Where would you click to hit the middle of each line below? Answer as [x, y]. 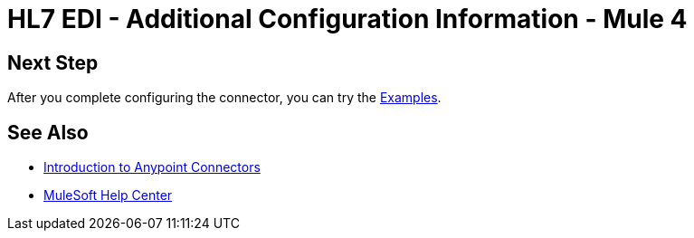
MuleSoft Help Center [108, 195]
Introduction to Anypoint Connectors [152, 167]
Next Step [53, 62]
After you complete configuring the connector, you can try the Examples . [224, 98]
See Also [48, 132]
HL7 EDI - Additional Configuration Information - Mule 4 [347, 19]
